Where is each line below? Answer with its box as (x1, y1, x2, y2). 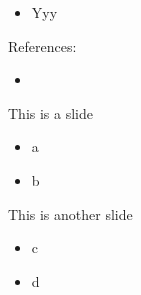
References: (8, 35, 77, 56)
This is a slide (8, 102, 93, 123)
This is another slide (8, 203, 133, 224)
